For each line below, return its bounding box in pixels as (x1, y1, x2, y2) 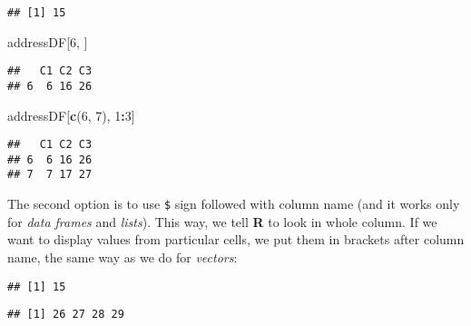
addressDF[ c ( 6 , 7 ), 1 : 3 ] (7, 105, 135, 124)
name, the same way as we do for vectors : (7, 247, 238, 266)
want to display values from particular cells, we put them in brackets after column (7, 230, 465, 249)
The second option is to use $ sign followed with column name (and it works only (7, 194, 460, 213)
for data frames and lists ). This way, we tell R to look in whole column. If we (7, 212, 437, 231)
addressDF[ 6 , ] (7, 32, 88, 51)
